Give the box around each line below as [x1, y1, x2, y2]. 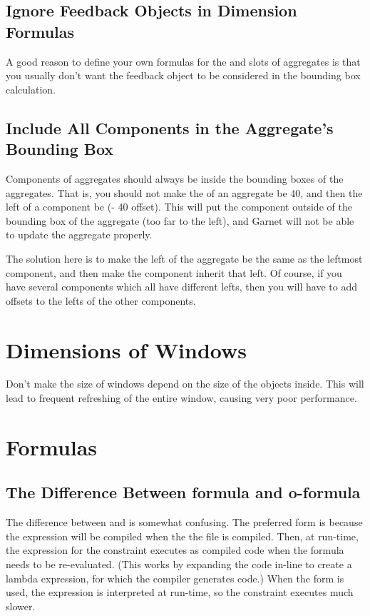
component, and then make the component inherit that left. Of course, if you [6, 265, 342, 280]
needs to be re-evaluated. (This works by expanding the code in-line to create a [6, 556, 352, 571]
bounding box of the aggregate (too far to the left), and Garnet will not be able [6, 213, 354, 228]
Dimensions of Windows [6, 335, 247, 364]
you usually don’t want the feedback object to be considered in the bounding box [6, 68, 361, 83]
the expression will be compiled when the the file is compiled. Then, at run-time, [6, 528, 359, 543]
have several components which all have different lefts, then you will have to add [6, 279, 357, 294]
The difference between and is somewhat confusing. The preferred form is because [6, 515, 363, 530]
